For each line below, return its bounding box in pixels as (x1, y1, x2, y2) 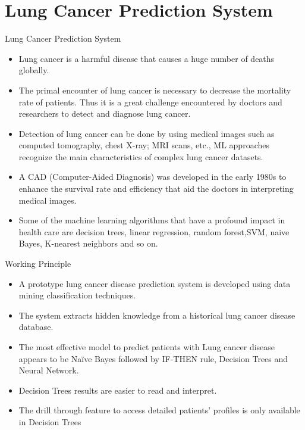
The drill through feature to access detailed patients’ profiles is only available (18, 404, 300, 416)
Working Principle (5, 257, 71, 270)
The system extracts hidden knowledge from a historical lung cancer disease (18, 309, 295, 321)
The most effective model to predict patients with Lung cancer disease (18, 341, 275, 353)
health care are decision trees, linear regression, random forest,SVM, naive (18, 225, 290, 238)
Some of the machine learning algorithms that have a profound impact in (18, 214, 285, 226)
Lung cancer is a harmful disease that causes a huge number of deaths (18, 52, 275, 64)
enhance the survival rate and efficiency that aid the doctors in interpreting (18, 182, 294, 195)
